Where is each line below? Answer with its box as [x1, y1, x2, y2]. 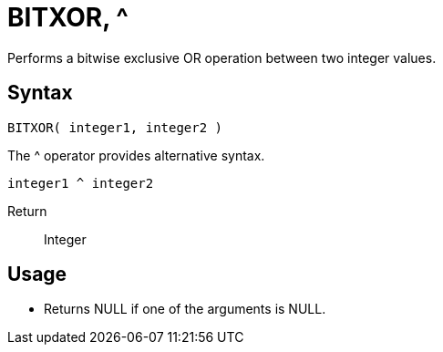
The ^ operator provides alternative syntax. [7, 147, 265, 163]
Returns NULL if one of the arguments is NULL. [44, 301, 326, 317]
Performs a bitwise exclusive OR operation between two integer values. [7, 49, 437, 66]
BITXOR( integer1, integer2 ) [7, 119, 223, 135]
